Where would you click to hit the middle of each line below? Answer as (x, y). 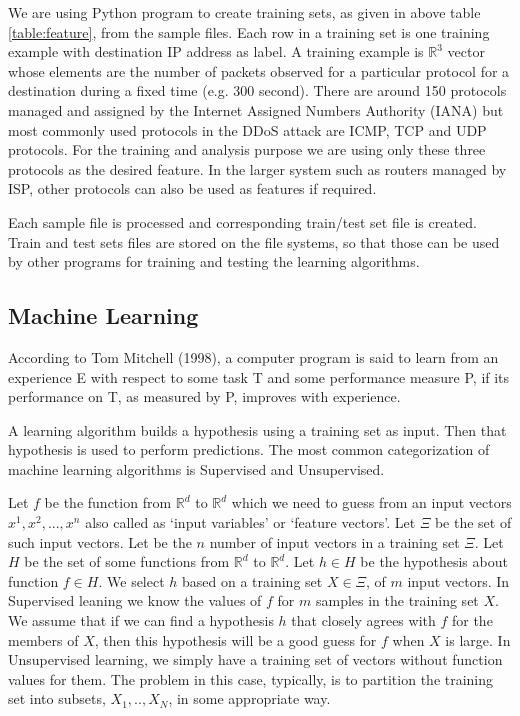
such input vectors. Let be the (100, 541)
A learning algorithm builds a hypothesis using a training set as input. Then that (257, 429)
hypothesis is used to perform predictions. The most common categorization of (249, 449)
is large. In (478, 639)
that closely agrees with (363, 620)
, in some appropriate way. (249, 698)
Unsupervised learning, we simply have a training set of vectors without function (255, 659)
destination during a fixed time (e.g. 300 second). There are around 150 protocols (257, 90)
